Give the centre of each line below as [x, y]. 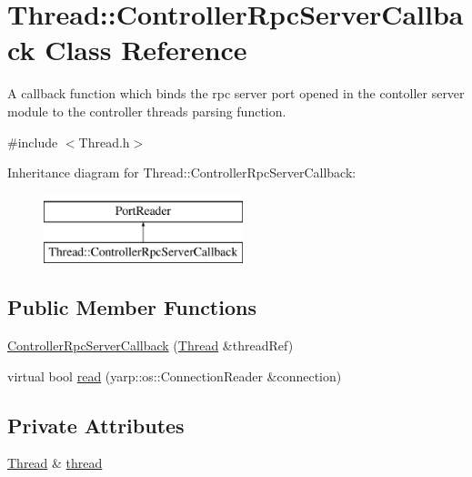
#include [33, 142]
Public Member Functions [132, 307]
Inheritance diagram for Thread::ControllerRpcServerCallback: [182, 173]
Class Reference [146, 50]
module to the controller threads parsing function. [147, 111]
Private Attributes [96, 425]
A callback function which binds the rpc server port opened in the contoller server [236, 93]
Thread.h [104, 142]
